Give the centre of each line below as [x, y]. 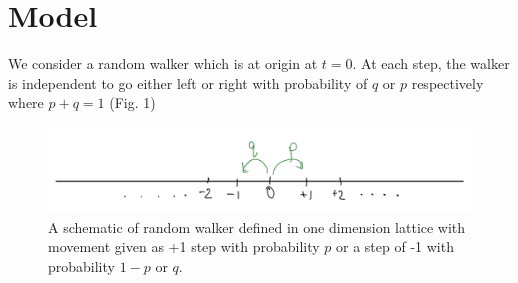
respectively [447, 82]
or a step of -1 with [395, 246]
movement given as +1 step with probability [184, 246]
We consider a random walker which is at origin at [163, 63]
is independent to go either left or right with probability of [188, 82]
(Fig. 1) [132, 102]
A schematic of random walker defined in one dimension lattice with [257, 226]
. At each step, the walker [431, 63]
